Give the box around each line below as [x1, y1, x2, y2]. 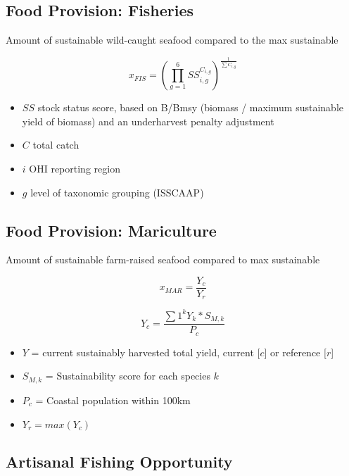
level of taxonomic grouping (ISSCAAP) [30, 184, 204, 199]
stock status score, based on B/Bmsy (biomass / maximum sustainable [37, 100, 343, 115]
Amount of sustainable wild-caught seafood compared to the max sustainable [6, 32, 338, 47]
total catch [32, 137, 80, 152]
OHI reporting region [29, 161, 120, 175]
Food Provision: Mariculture [6, 219, 217, 241]
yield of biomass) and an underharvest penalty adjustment [22, 113, 274, 128]
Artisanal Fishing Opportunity [6, 450, 233, 472]
